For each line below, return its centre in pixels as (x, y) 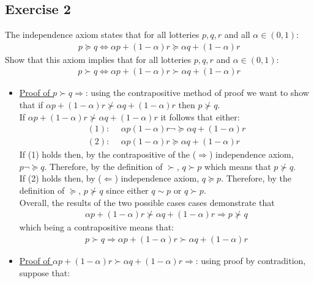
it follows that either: (200, 116)
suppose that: (45, 272)
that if (31, 105)
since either (127, 190)
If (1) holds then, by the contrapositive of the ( (108, 154)
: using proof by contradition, (251, 260)
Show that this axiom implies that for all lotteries (98, 59)
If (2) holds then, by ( (60, 178)
